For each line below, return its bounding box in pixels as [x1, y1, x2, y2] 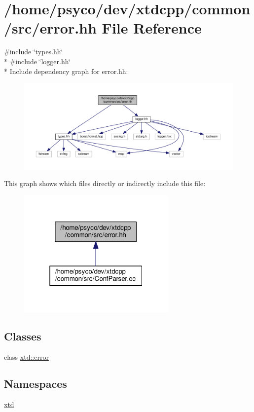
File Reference [102, 18, 202, 38]
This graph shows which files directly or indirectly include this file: [4, 178, 206, 188]
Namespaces [4, 375, 67, 391]
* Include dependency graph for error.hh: [4, 66, 128, 76]
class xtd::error [4, 351, 49, 362]
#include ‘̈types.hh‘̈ [4, 46, 63, 57]
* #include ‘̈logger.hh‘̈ [4, 56, 71, 66]
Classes [4, 328, 41, 343]
